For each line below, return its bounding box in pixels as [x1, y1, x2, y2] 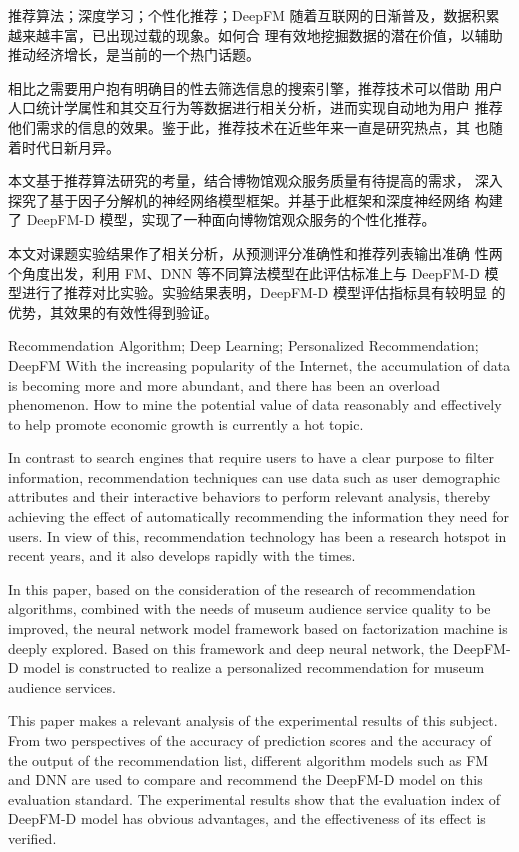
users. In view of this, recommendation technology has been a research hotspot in [8, 525, 507, 546]
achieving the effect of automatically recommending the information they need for [8, 506, 510, 527]
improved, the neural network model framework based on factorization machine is [8, 618, 508, 639]
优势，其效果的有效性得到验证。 [8, 301, 218, 322]
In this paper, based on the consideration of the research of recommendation [8, 578, 476, 599]
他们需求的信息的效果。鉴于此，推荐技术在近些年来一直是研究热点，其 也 [8, 116, 489, 137]
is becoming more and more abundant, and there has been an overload [8, 374, 440, 395]
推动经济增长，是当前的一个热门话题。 [8, 44, 260, 65]
